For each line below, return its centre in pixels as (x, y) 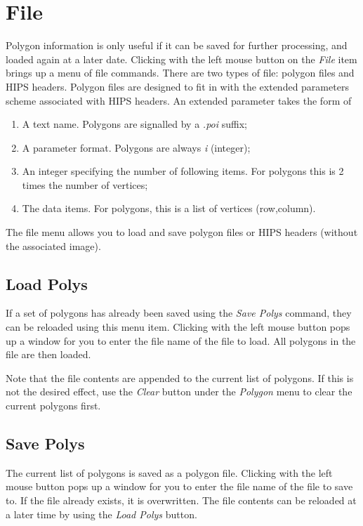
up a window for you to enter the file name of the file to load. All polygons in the (181, 340)
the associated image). (53, 245)
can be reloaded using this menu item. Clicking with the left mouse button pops (178, 327)
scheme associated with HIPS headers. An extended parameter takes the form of (179, 100)
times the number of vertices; (85, 184)
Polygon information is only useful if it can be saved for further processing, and (177, 45)
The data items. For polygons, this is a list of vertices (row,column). (169, 208)
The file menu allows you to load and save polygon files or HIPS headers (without (182, 232)
